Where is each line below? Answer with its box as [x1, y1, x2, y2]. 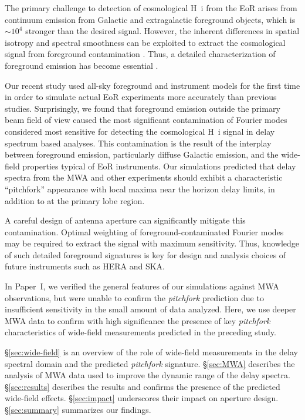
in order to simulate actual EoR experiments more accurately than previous [5, 91, 277, 103]
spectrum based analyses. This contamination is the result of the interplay [5, 136, 272, 149]
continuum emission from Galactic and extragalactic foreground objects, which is [5, 13, 296, 25]
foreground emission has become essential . [5, 59, 158, 71]
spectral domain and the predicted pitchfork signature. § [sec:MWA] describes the [5, 357, 295, 369]
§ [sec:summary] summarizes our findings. [5, 404, 151, 415]
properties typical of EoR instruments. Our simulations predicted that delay [22, 159, 296, 172]
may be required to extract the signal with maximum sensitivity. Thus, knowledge [5, 237, 300, 249]
